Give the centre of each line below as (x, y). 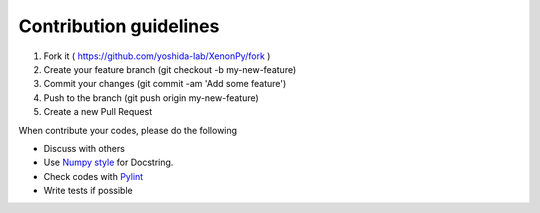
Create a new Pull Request (98, 112)
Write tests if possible (88, 191)
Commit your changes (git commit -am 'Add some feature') (165, 84)
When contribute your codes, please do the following (128, 130)
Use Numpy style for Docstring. (108, 162)
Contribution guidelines (119, 26)
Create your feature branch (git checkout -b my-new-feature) (170, 69)
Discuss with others (84, 148)
